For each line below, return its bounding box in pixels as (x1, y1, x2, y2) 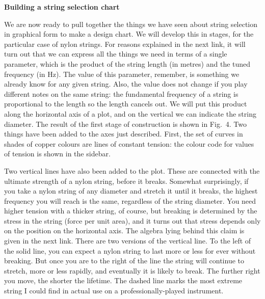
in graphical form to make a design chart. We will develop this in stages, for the (4, 29, 254, 39)
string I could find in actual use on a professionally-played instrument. (4, 285, 224, 296)
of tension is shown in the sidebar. (4, 148, 111, 159)
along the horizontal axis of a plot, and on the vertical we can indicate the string (4, 108, 256, 119)
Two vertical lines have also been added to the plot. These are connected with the (4, 165, 260, 176)
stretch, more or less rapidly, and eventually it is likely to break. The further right (4, 265, 260, 276)
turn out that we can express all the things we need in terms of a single (4, 48, 227, 59)
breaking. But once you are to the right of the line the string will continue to (4, 255, 244, 266)
